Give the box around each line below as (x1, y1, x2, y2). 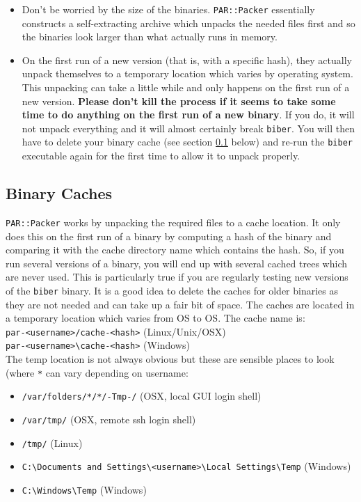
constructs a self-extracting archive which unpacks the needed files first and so (22, 15, 355, 30)
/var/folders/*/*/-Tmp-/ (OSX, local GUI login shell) (22, 389, 262, 403)
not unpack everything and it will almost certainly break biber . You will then (22, 120, 355, 135)
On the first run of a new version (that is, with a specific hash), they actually (22, 52, 352, 67)
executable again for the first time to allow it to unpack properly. (22, 148, 300, 163)
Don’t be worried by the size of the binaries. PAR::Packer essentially (22, 2, 315, 16)
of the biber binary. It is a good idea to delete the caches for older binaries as (6, 283, 339, 297)
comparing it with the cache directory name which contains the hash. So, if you (6, 242, 344, 257)
